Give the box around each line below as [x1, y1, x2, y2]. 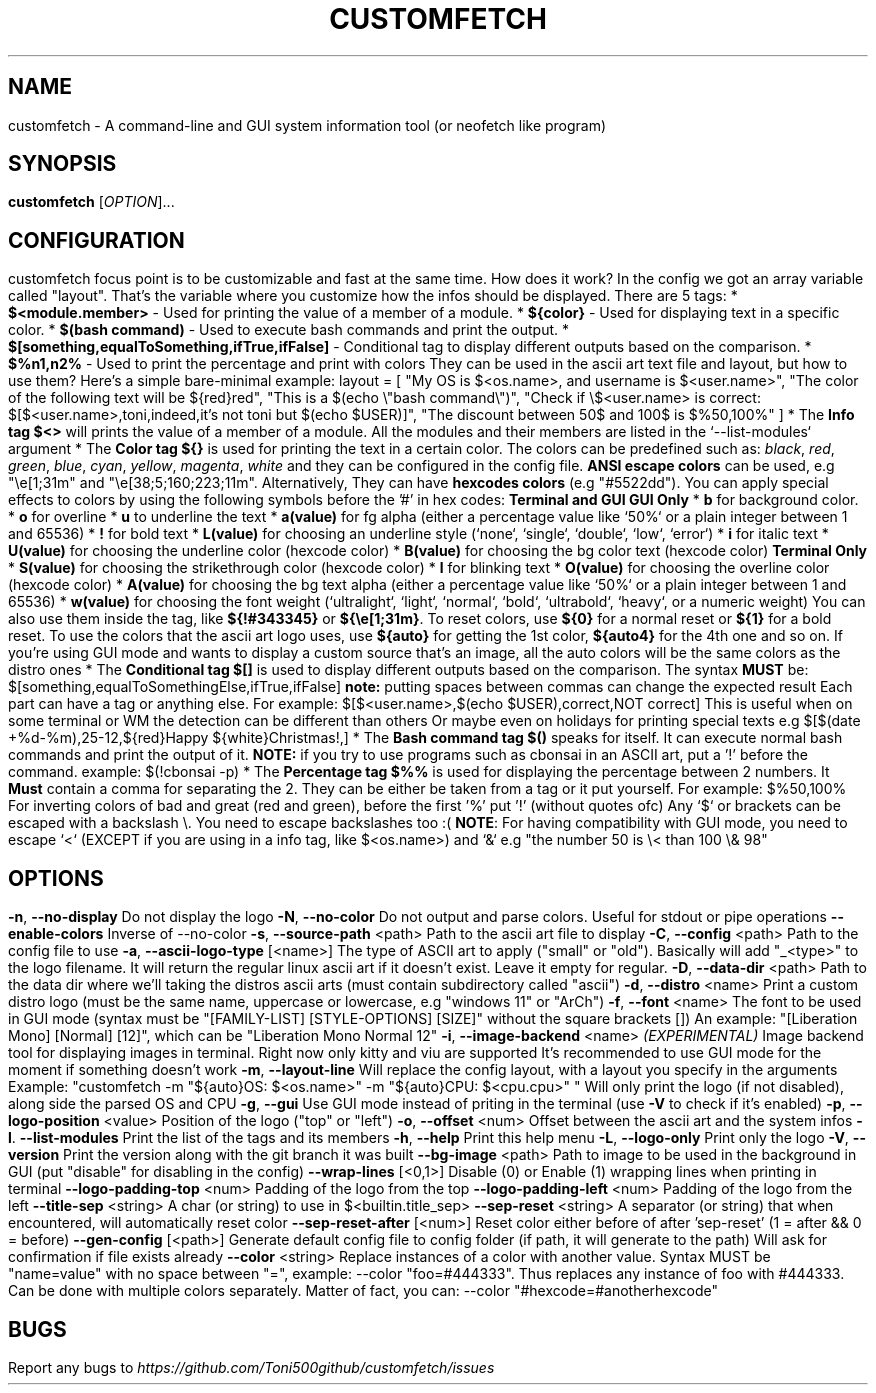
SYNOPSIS [8, 151, 117, 177]
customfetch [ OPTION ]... [8, 193, 175, 211]
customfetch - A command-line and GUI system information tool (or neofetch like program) [8, 116, 607, 134]
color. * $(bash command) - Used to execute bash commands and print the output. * [8, 321, 570, 339]
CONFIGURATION [8, 227, 185, 253]
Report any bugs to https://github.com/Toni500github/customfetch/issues [8, 1358, 495, 1376]
